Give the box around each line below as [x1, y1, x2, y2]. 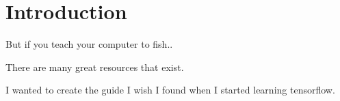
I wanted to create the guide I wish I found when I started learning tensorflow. [5, 83, 335, 97]
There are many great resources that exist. [5, 59, 184, 74]
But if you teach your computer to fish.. [5, 37, 173, 51]
